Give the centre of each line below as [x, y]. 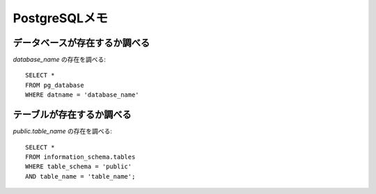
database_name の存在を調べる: [59, 60]
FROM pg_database [55, 85]
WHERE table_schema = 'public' [79, 167]
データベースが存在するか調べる [81, 43]
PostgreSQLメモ [60, 18]
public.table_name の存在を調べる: [63, 131]
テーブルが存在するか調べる [72, 115]
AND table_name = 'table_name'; [80, 176]
